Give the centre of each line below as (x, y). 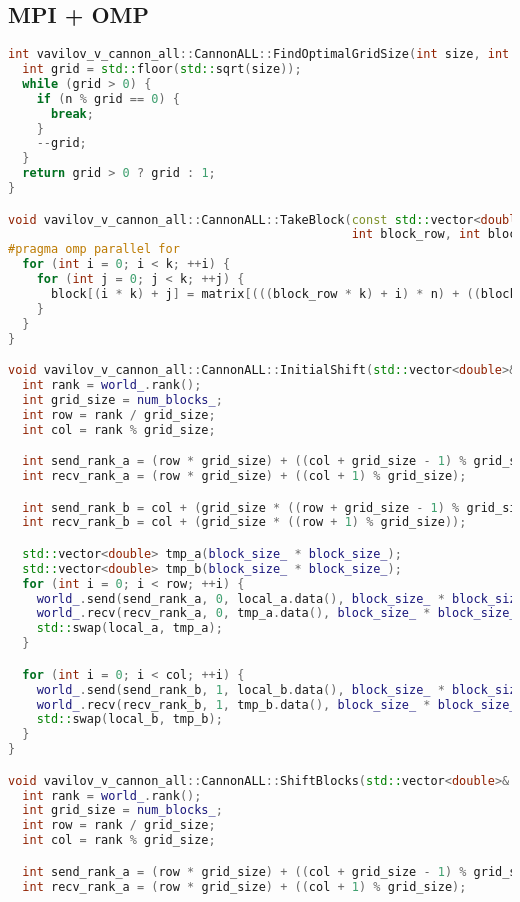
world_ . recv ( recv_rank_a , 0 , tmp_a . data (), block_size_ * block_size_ (276, 613)
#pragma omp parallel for (94, 249)
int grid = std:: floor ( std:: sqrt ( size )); (162, 69)
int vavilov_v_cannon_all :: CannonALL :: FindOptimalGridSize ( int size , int (259, 54)
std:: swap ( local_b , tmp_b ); (129, 719)
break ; (72, 113)
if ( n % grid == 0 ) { (108, 98)
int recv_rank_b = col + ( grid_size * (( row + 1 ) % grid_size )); (244, 522)
